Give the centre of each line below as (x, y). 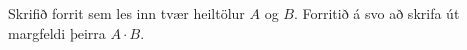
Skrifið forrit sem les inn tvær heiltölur (126, 13)
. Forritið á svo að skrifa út (376, 13)
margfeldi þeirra (57, 32)
